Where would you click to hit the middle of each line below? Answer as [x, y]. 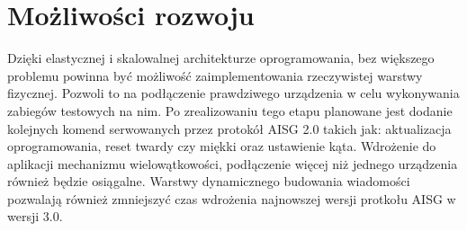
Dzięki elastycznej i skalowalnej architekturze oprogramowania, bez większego [221, 58]
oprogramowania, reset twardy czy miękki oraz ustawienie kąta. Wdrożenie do [222, 146]
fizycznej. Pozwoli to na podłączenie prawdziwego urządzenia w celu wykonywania [233, 93]
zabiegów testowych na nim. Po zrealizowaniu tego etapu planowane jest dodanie [230, 110]
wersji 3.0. [35, 216]
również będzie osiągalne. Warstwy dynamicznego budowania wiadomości [209, 181]
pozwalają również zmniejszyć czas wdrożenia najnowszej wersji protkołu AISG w [232, 198]
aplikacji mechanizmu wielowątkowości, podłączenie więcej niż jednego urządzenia [233, 163]
